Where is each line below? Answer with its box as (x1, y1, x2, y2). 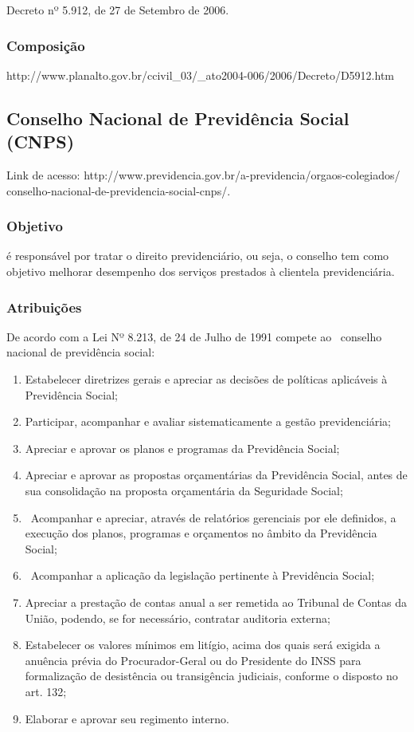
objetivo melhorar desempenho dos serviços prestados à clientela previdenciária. (6, 263, 395, 279)
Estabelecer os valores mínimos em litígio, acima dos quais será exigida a (25, 636, 381, 653)
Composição (6, 35, 85, 55)
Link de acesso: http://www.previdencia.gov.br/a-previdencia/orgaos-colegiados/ (6, 167, 400, 183)
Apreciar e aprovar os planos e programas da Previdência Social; (25, 439, 340, 456)
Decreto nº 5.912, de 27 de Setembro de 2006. (6, 2, 229, 18)
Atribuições (6, 297, 82, 317)
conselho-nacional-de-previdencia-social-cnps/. (6, 182, 231, 199)
